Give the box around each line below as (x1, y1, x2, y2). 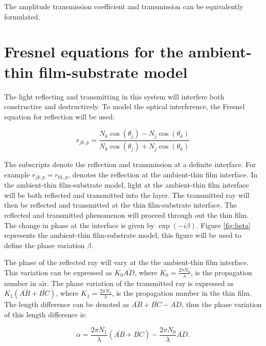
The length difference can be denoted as (4, 299, 129, 310)
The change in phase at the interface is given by (4, 219, 154, 230)
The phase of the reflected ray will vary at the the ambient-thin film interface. (4, 257, 249, 268)
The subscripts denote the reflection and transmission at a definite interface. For (4, 159, 256, 170)
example (4, 169, 30, 179)
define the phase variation (4, 239, 85, 250)
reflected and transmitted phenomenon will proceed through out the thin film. (4, 209, 249, 220)
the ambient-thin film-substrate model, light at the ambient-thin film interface (4, 179, 249, 190)
